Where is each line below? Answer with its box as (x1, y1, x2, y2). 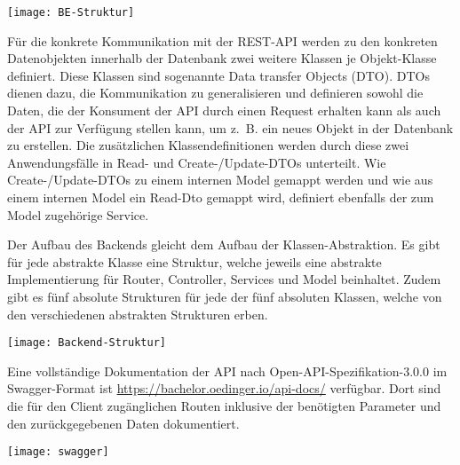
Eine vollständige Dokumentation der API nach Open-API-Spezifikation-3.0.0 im (7, 361, 448, 380)
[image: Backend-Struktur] (7, 336, 166, 350)
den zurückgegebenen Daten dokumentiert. (7, 414, 240, 432)
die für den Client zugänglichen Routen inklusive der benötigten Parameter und (7, 397, 441, 414)
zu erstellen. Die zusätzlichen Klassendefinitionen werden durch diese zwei (7, 136, 409, 154)
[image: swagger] (7, 445, 109, 459)
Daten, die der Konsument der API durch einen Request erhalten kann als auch (7, 101, 441, 120)
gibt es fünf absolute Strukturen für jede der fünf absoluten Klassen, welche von (7, 287, 442, 305)
